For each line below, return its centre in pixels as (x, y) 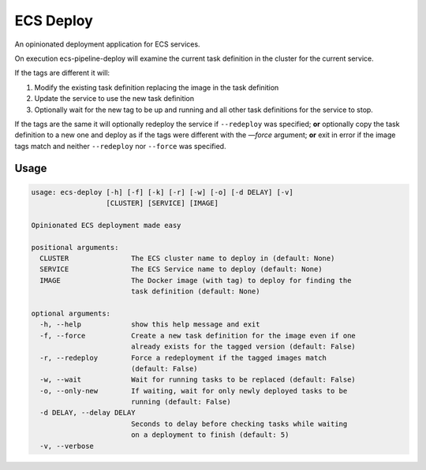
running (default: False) (181, 402)
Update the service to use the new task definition (114, 99)
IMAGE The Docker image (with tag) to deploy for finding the (196, 280)
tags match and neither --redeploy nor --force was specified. (120, 146)
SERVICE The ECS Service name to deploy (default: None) (181, 269)
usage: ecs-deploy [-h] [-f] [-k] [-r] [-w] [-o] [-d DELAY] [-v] (162, 192)
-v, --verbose (67, 446)
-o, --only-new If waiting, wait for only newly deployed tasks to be (194, 391)
